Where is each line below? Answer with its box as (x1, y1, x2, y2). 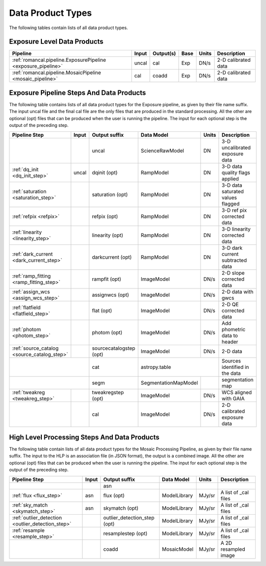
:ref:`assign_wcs (12, 288, 50, 295)
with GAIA (222, 395, 245, 402)
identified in (222, 364, 249, 370)
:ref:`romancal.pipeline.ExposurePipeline (12, 57, 106, 64)
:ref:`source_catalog (12, 345, 59, 352)
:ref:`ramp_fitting (12, 272, 51, 279)
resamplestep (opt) (103, 530, 148, 537)
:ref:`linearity (12, 229, 42, 236)
